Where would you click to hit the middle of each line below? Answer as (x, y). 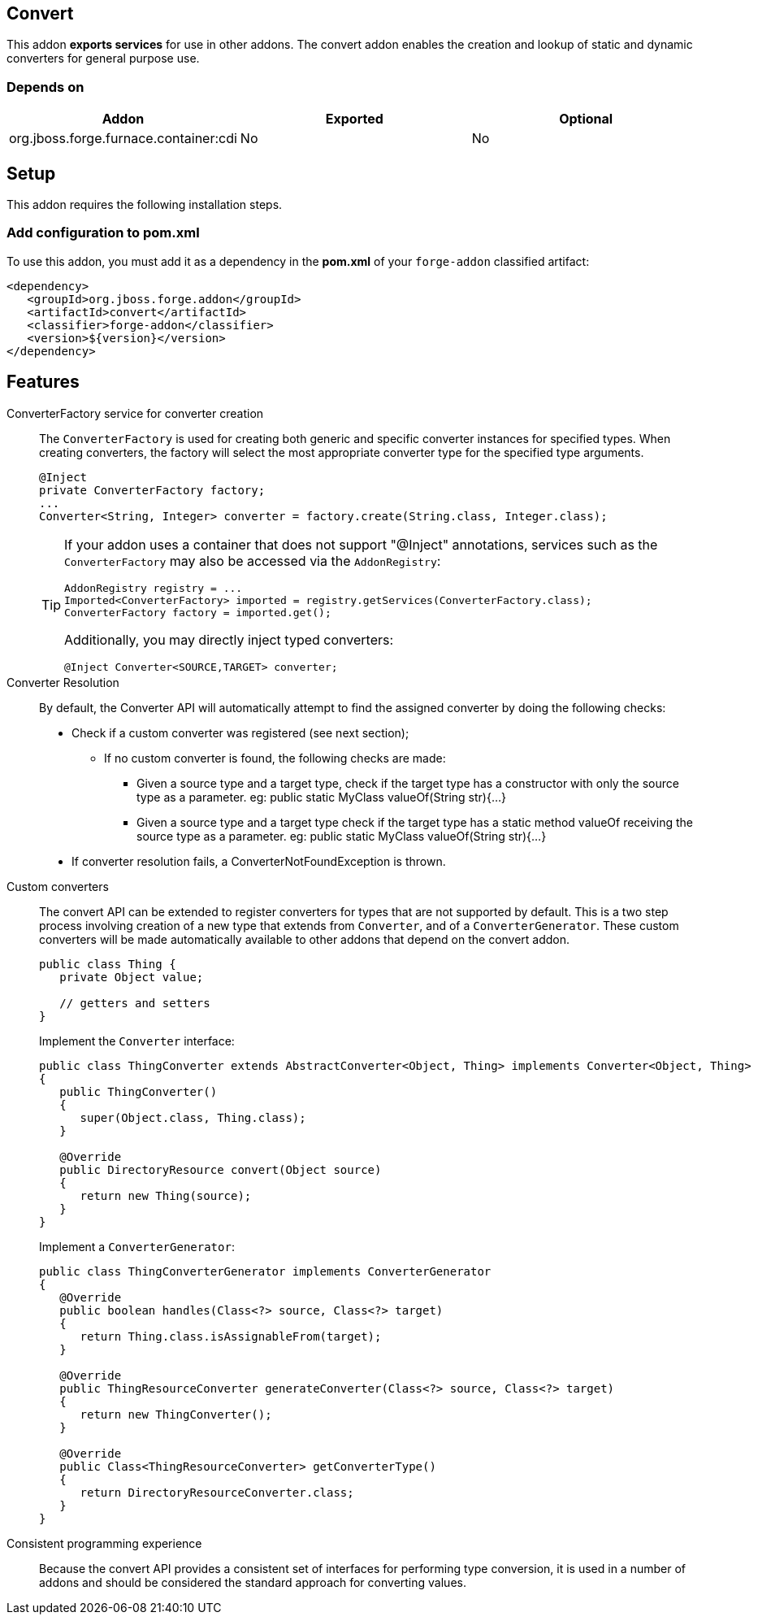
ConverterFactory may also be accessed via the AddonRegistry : (253, 561)
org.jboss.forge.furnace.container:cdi (123, 139)
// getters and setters (135, 1003)
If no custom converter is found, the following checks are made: (275, 758)
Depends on (45, 87)
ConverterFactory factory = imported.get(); (198, 612)
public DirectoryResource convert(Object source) (221, 1169)
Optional (586, 119)
